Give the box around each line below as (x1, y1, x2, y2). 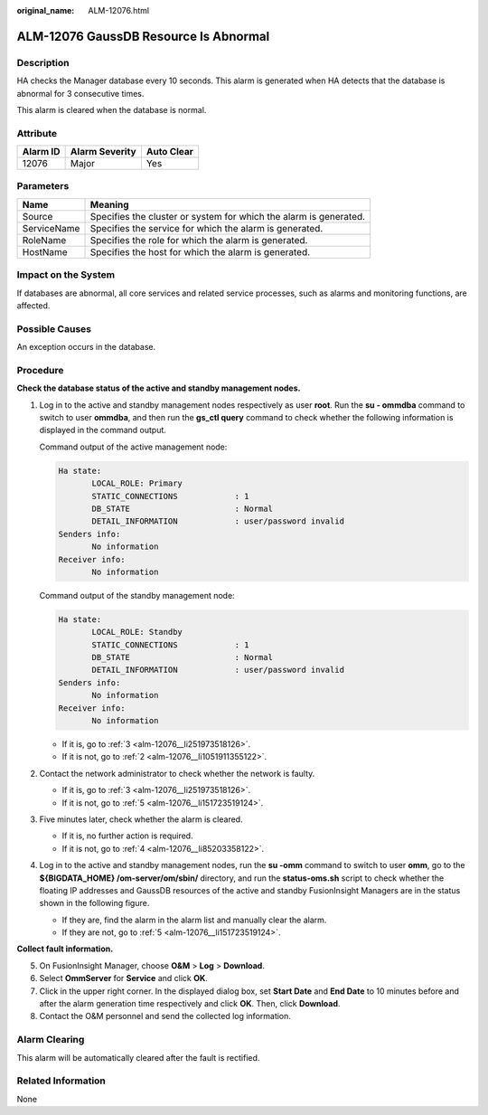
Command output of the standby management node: (39, 590, 235, 600)
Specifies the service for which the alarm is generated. (89, 222, 324, 234)
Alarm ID (22, 146, 61, 158)
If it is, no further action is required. (61, 830, 193, 841)
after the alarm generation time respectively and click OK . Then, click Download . (39, 998, 341, 1009)
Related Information (16, 1074, 106, 1087)
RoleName (22, 233, 67, 246)
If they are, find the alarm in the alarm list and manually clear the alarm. (61, 914, 327, 925)
